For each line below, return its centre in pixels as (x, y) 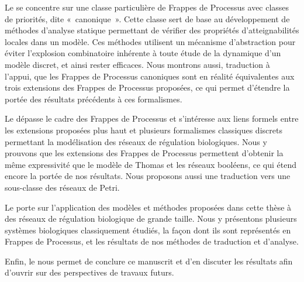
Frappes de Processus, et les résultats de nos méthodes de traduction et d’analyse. (152, 241)
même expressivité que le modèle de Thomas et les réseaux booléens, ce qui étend (151, 164)
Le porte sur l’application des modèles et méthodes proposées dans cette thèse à (148, 207)
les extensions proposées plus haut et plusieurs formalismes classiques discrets (144, 130)
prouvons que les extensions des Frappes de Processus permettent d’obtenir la (144, 153)
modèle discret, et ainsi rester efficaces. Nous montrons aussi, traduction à (137, 64)
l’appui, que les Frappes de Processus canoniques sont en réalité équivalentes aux (150, 76)
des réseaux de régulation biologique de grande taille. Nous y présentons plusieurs (151, 219)
